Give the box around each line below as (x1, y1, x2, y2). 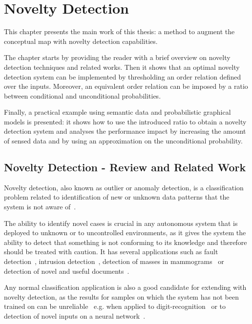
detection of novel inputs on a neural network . (4, 310, 146, 321)
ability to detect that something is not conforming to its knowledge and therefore (4, 237, 247, 247)
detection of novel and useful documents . (4, 265, 129, 276)
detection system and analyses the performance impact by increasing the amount (4, 126, 246, 136)
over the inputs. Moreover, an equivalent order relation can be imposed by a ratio (4, 81, 248, 91)
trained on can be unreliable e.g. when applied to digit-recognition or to (4, 301, 226, 311)
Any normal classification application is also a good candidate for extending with (4, 282, 247, 292)
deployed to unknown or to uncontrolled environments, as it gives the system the (4, 227, 246, 238)
